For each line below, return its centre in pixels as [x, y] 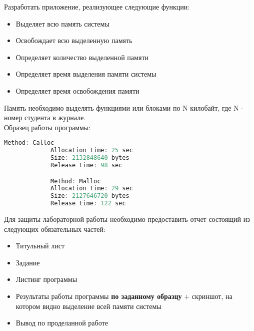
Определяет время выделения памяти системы [86, 74]
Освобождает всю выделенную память [74, 40]
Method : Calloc [29, 143]
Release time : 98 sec [86, 165]
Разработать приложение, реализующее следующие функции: [97, 7]
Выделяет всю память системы [62, 23]
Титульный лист [40, 246]
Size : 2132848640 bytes [90, 158]
